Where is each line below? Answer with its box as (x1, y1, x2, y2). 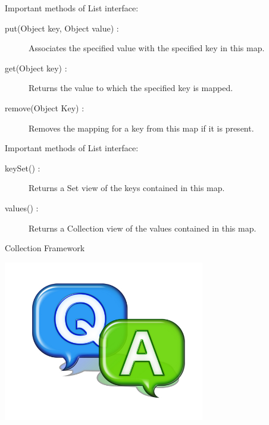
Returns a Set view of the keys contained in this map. (29, 182, 225, 194)
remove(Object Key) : (5, 101, 85, 114)
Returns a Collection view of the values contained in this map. (29, 221, 257, 234)
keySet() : (5, 161, 40, 174)
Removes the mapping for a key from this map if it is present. (29, 121, 254, 134)
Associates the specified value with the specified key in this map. (29, 42, 265, 54)
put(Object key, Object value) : (5, 21, 119, 34)
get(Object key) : (5, 61, 67, 74)
